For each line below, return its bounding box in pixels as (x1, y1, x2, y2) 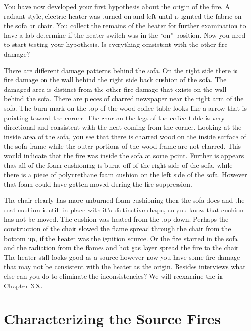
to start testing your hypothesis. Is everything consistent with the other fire (4, 39, 228, 49)
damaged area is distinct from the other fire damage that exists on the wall (4, 84, 227, 94)
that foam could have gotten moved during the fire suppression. (4, 179, 192, 189)
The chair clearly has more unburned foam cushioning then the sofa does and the (4, 195, 245, 205)
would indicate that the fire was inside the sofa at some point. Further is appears (4, 150, 244, 160)
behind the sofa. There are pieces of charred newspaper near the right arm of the (4, 93, 244, 104)
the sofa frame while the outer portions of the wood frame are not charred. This (4, 141, 241, 151)
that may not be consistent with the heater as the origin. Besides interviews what (4, 261, 246, 271)
